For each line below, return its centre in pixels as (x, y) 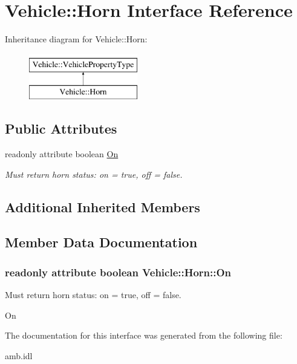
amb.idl (19, 355)
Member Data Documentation (101, 242)
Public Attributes (61, 128)
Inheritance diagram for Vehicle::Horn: (76, 39)
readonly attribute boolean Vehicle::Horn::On (118, 272)
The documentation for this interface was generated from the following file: (144, 335)
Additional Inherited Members (103, 206)
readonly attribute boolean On (62, 154)
